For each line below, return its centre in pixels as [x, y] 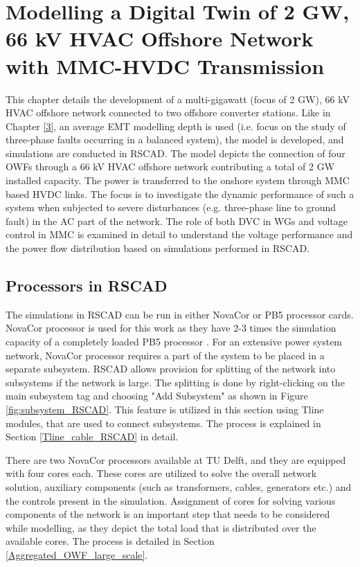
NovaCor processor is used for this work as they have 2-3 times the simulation [171, 328]
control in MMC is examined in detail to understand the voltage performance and [179, 234]
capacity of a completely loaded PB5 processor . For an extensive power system [174, 342]
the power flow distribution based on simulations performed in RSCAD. [158, 248]
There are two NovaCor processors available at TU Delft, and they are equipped [176, 459]
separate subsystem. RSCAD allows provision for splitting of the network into [171, 369]
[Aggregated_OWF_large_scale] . [77, 554]
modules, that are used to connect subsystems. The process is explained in [163, 423]
